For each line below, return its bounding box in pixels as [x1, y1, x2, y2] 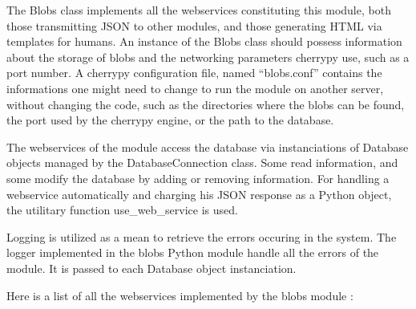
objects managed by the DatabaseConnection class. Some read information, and [6, 154, 398, 171]
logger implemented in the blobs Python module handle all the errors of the [6, 244, 379, 261]
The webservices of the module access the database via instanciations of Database [6, 138, 409, 155]
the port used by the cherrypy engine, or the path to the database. [6, 112, 334, 128]
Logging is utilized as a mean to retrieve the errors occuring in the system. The [6, 228, 397, 245]
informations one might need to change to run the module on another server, [6, 79, 384, 96]
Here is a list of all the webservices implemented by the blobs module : [6, 287, 353, 303]
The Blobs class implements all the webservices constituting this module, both [6, 2, 391, 18]
